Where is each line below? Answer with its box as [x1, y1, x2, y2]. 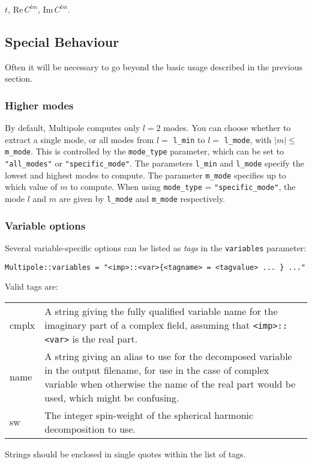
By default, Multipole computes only [5, 121, 140, 134]
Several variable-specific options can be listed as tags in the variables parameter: [5, 241, 307, 254]
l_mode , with [224, 133, 272, 145]
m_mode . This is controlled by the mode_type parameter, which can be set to [5, 145, 284, 157]
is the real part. [72, 331, 138, 346]
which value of [5, 180, 58, 193]
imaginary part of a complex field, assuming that [44, 317, 250, 332]
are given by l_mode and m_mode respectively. [59, 192, 226, 205]
